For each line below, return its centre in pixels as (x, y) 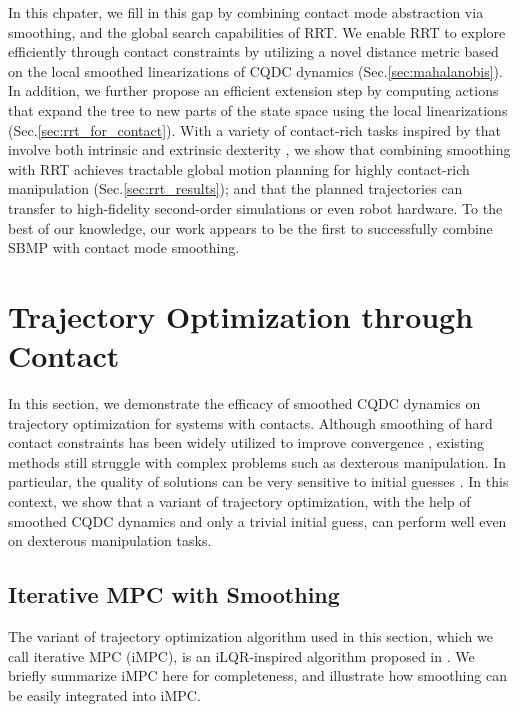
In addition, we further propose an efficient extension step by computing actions (253, 90)
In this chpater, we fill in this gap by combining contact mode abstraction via (246, 12)
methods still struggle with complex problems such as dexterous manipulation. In (257, 461)
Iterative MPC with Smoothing (174, 594)
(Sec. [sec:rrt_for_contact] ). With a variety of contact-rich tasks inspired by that (254, 129)
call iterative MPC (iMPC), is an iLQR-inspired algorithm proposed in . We (241, 655)
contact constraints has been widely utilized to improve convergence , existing (246, 442)
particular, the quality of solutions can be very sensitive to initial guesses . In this (258, 481)
